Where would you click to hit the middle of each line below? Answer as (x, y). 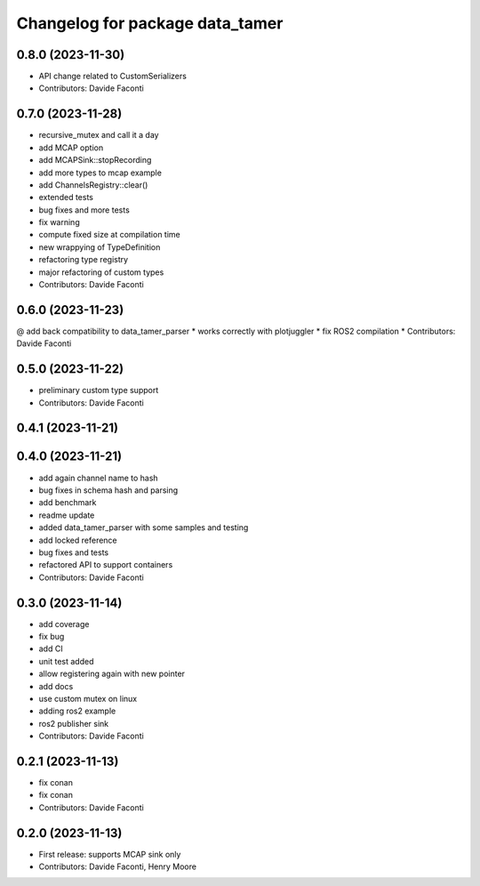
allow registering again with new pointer (112, 674)
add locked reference (78, 540)
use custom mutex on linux (88, 698)
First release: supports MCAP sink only (110, 854)
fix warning (59, 222)
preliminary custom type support (99, 391)
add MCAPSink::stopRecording (95, 160)
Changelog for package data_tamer (150, 23)
